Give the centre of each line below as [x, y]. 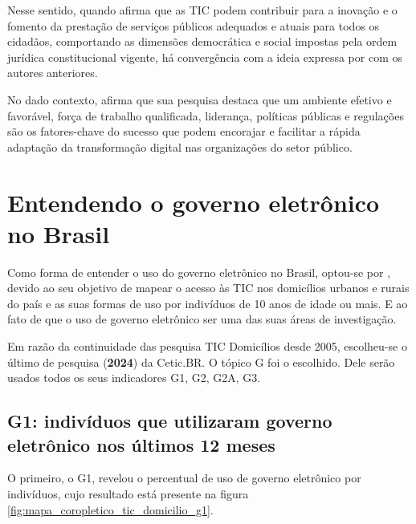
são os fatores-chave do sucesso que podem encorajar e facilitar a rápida [184, 131]
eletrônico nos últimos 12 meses [141, 444]
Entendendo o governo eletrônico [194, 202]
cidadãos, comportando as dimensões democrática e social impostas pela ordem [202, 41]
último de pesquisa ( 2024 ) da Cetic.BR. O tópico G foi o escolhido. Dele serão [201, 362]
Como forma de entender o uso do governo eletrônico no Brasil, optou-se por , [199, 272]
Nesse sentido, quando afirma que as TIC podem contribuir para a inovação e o [202, 10]
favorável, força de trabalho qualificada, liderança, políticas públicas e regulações [206, 115]
